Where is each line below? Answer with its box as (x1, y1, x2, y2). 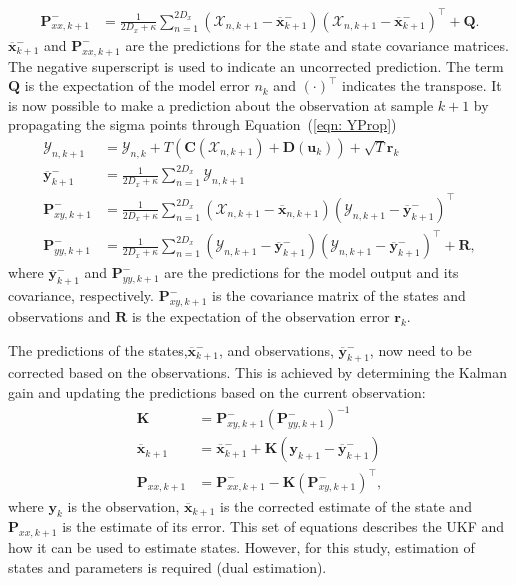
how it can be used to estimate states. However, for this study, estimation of (8, 537, 475, 558)
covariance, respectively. (8, 285, 154, 306)
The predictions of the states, (8, 339, 188, 360)
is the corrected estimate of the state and (220, 495, 472, 516)
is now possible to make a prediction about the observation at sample (8, 94, 434, 115)
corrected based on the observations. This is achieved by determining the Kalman (8, 362, 508, 383)
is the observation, (67, 495, 180, 516)
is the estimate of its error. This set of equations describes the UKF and (62, 516, 505, 537)
